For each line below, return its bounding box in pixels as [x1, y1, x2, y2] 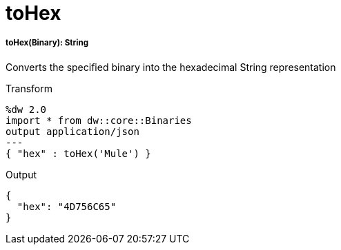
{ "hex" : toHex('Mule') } [6, 147, 151, 159]
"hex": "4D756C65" [17, 200, 117, 212]
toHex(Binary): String [6, 38, 88, 48]
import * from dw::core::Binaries [6, 114, 192, 126]
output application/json [6, 125, 139, 137]
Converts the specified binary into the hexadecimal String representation [6, 61, 336, 73]
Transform [6, 82, 52, 94]
